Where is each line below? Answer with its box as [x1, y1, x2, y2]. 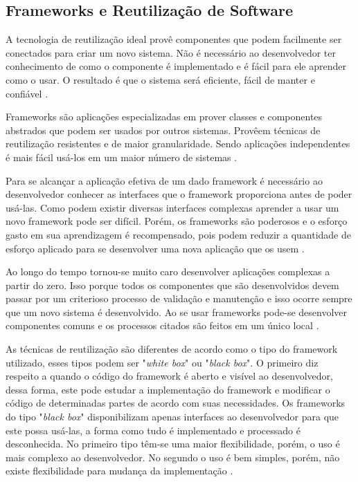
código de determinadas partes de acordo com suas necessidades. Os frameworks [6, 396, 346, 410]
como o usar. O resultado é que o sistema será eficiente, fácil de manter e [6, 72, 315, 86]
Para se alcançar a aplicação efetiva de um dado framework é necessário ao [6, 173, 323, 187]
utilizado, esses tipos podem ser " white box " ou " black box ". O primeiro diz [6, 355, 319, 369]
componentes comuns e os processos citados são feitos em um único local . [6, 318, 319, 333]
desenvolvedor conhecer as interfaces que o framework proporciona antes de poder [6, 187, 352, 201]
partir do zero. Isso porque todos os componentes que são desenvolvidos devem [6, 277, 339, 292]
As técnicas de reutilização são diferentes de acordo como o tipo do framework [6, 342, 338, 356]
